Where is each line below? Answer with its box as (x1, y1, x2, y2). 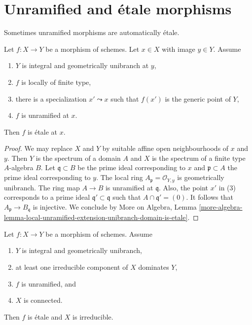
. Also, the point (159, 182, 209, 192)
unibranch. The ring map (4, 182, 80, 192)
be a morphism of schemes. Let (45, 43, 140, 54)
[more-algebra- (199, 201, 243, 212)
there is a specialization (15, 93, 87, 104)
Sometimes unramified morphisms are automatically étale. (4, 27, 180, 37)
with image (162, 43, 195, 54)
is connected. (24, 295, 63, 305)
